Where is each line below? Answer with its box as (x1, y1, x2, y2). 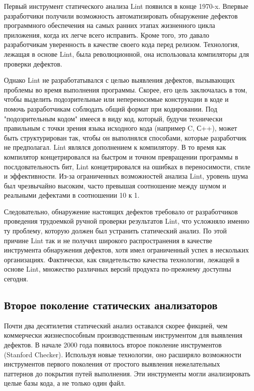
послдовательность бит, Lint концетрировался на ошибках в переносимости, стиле (4, 161, 251, 171)
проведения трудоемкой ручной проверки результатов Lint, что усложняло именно (4, 216, 250, 226)
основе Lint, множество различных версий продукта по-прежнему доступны (4, 264, 231, 274)
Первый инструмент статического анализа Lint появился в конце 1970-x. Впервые (4, 1, 249, 11)
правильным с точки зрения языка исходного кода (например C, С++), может (4, 123, 237, 133)
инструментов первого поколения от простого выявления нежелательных (4, 359, 220, 369)
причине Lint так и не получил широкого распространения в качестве (4, 235, 212, 245)
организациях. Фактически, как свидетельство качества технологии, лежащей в (4, 254, 240, 264)
